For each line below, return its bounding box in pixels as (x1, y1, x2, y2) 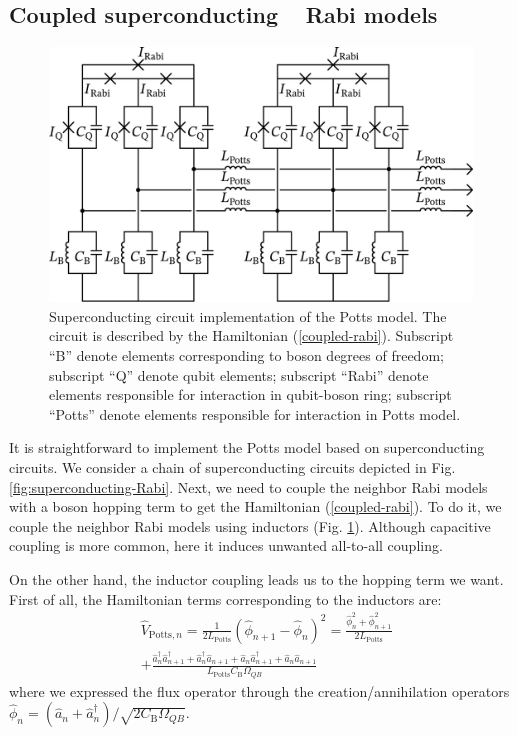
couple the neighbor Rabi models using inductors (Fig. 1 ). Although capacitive (9, 515, 491, 536)
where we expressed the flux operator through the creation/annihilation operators (9, 680, 510, 701)
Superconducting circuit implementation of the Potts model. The (49, 305, 447, 326)
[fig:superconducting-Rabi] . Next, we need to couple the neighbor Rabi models (9, 476, 488, 497)
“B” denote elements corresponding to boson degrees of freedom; (49, 345, 444, 366)
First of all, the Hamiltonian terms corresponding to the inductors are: (9, 588, 442, 609)
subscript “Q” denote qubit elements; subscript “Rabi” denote (49, 364, 429, 385)
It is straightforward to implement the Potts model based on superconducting (9, 437, 485, 458)
